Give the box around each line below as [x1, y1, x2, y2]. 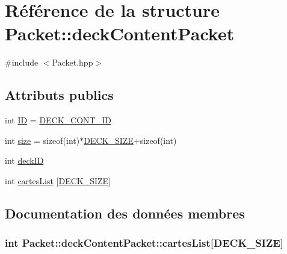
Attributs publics [5, 85, 114, 104]
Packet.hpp [52, 56, 93, 69]
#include [5, 56, 39, 69]
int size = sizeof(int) [5, 134, 80, 146]
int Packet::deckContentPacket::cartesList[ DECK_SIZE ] [5, 235, 284, 250]
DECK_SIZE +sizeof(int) [84, 134, 177, 146]
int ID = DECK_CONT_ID [5, 114, 111, 126]
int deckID [5, 154, 44, 167]
